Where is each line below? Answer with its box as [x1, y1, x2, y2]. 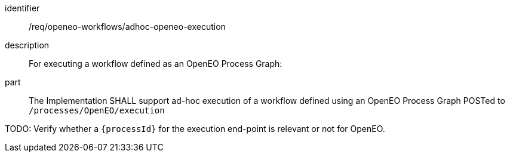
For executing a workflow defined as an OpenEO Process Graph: [29, 59, 282, 69]
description [5, 40, 50, 50]
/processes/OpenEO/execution [29, 106, 165, 115]
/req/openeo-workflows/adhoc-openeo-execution [29, 21, 226, 32]
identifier [5, 3, 40, 13]
